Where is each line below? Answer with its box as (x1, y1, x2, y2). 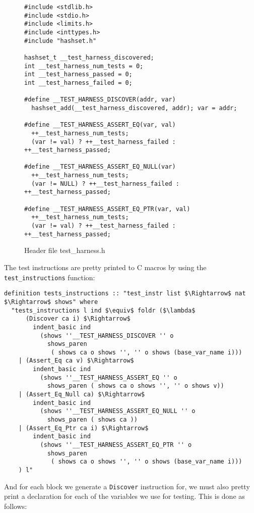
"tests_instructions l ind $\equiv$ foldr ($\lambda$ (11, 306, 196, 314)
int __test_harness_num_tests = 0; (24, 62, 144, 70)
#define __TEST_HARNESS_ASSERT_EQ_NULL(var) (24, 163, 176, 171)
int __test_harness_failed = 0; (24, 79, 133, 86)
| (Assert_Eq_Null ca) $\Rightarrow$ (18, 391, 145, 398)
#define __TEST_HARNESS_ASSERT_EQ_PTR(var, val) (24, 205, 190, 213)
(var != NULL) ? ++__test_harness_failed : (31, 180, 179, 187)
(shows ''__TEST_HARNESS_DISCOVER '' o (40, 332, 174, 339)
